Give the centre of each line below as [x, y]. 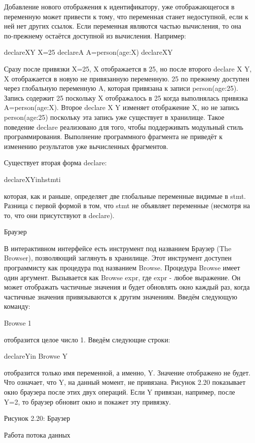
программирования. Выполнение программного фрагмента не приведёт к [113, 136]
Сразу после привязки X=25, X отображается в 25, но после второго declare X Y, [128, 68]
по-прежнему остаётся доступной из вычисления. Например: [95, 35]
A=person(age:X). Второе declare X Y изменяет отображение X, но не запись [122, 107]
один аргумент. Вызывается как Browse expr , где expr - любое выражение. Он [122, 277]
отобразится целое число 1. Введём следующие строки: [87, 339]
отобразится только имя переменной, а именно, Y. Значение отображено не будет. [127, 372]
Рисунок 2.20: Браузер [37, 418]
